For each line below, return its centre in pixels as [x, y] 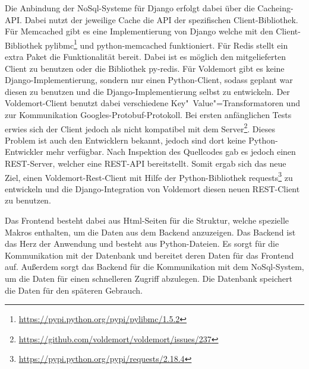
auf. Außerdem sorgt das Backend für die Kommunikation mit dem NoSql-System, [154, 267]
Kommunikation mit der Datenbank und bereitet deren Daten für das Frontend [149, 255]
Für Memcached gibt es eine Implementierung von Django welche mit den [139, 31]
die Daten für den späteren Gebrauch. [74, 290]
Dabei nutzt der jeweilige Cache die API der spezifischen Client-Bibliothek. [161, 19]
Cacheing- [275, 8]
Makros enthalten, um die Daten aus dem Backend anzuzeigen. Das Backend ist [150, 232]
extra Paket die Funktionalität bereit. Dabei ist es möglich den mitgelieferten [145, 57]
